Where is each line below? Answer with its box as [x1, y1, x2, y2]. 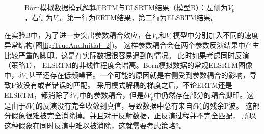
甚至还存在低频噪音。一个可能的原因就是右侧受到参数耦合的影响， [28, 69, 250, 80]
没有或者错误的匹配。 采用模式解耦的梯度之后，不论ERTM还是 [23, 79, 232, 90]
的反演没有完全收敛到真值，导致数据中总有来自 [35, 100, 193, 111]
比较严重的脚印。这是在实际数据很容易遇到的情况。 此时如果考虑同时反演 [4, 49, 249, 60]
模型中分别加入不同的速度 [173, 29, 259, 40]
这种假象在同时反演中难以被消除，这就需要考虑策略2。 [4, 120, 186, 130]
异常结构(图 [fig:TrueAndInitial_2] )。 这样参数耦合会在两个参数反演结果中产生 [4, 40, 259, 50]
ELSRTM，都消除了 [4, 90, 70, 100]
